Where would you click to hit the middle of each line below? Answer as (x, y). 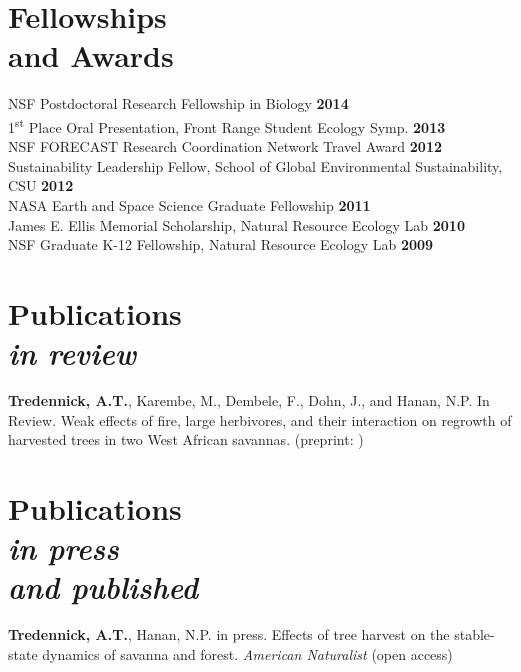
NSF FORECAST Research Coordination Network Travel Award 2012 (225, 146)
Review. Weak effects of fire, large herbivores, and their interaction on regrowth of (260, 419)
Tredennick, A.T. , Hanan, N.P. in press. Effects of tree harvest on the (229, 634)
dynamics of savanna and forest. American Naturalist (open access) (247, 653)
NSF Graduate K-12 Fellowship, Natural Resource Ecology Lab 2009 (221, 244)
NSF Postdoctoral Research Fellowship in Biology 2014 (178, 103)
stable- (474, 634)
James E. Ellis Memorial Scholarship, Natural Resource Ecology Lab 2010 (236, 224)
